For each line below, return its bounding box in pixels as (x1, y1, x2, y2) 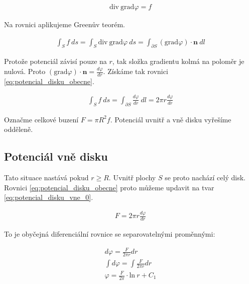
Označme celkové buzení (4, 114, 79, 124)
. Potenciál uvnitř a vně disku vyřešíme (110, 114, 231, 124)
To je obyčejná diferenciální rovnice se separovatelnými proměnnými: (4, 228, 215, 239)
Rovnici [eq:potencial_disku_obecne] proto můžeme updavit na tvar (4, 182, 214, 192)
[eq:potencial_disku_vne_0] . (4, 192, 93, 202)
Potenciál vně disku (4, 149, 108, 164)
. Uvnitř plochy (108, 172, 156, 182)
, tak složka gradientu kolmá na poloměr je (112, 56, 244, 66)
